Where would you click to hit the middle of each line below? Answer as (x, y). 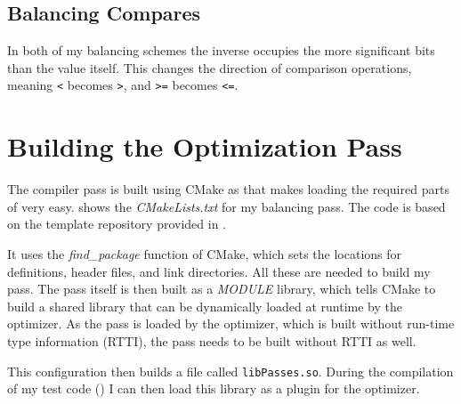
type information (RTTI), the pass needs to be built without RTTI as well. (212, 340)
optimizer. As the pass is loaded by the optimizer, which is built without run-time (231, 323)
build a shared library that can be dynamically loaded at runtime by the (205, 306)
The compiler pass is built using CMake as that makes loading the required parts (228, 189)
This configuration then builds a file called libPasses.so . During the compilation (230, 371)
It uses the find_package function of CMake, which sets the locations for (205, 253)
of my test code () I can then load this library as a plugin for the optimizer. (214, 388)
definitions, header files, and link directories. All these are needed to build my (219, 271)
